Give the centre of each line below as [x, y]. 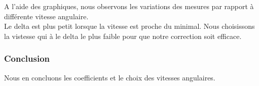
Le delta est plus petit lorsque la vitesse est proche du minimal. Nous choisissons [129, 26]
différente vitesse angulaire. [46, 16]
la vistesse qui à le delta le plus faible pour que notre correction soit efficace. [123, 36]
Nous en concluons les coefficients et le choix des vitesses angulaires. [110, 77]
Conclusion [27, 58]
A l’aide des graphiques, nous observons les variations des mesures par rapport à [129, 6]
